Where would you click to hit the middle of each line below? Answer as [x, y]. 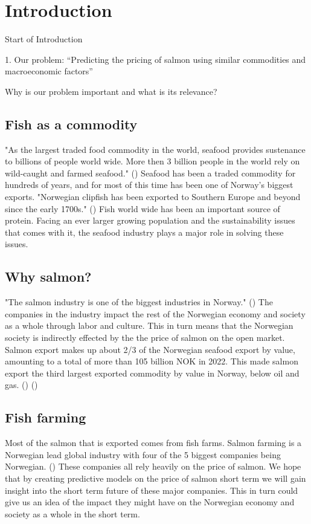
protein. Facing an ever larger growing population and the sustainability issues [150, 220]
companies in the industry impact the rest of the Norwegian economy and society [155, 313]
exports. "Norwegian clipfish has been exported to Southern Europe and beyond [153, 197]
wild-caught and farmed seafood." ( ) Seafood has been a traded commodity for [150, 173]
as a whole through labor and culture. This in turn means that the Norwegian [149, 325]
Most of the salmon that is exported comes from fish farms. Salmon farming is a [153, 443]
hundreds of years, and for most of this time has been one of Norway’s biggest [149, 185]
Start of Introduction [44, 39]
